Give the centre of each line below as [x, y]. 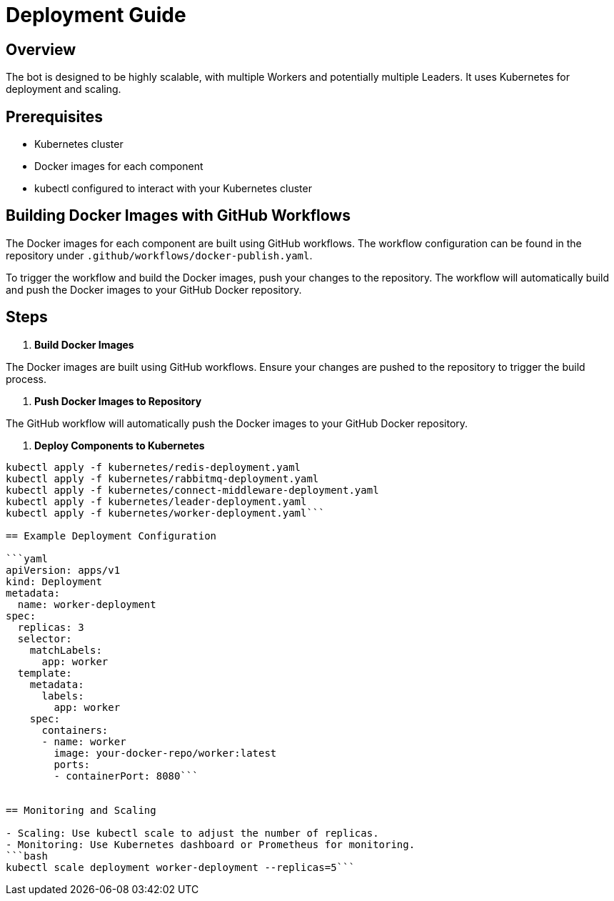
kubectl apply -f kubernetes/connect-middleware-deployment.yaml [192, 490]
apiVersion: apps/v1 [63, 570]
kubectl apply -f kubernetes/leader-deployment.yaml [156, 501]
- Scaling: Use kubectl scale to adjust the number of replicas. [192, 833]
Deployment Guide [96, 15]
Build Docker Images [84, 344]
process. [26, 379]
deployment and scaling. [64, 89]
